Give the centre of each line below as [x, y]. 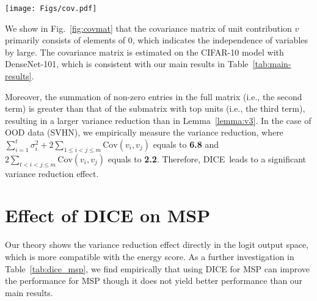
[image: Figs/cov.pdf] [51, 9]
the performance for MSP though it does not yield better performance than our [154, 281]
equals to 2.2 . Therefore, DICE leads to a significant [207, 158]
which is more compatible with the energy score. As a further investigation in [150, 256]
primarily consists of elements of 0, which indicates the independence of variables [157, 40]
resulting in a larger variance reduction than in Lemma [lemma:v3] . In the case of [158, 120]
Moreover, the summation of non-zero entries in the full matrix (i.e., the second [154, 96]
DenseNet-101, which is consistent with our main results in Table [127, 64]
